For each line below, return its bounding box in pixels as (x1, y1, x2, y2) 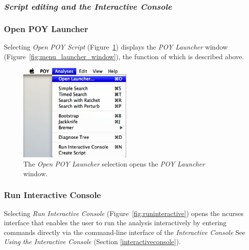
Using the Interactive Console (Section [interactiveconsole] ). (4, 236, 181, 247)
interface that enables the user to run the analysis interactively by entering (4, 217, 227, 228)
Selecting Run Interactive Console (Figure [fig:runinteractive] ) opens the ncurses (4, 208, 244, 218)
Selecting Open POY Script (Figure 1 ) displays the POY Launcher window (4, 42, 228, 52)
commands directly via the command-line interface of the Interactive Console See (4, 227, 246, 237)
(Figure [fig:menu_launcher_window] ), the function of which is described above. (4, 51, 244, 61)
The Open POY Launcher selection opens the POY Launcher (23, 159, 205, 169)
